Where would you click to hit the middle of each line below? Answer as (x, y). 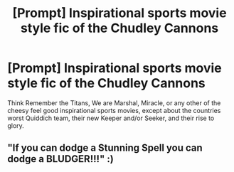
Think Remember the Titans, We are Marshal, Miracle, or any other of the (114, 103)
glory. (16, 125)
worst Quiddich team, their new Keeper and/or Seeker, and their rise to (111, 118)
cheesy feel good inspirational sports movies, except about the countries (114, 110)
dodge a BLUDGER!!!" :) (60, 159)
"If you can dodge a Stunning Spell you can (105, 148)
